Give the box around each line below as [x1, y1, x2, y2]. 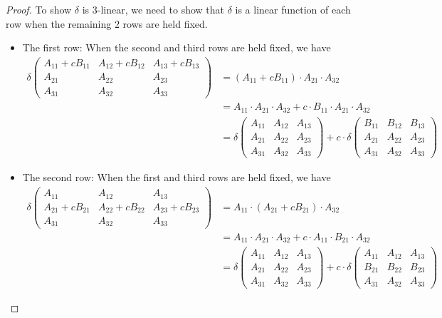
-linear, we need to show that [97, 2, 225, 16]
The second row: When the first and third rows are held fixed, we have [22, 170, 331, 185]
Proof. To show [6, 2, 72, 16]
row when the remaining [6, 16, 112, 31]
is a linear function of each [235, 2, 351, 16]
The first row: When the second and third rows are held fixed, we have [22, 40, 331, 55]
